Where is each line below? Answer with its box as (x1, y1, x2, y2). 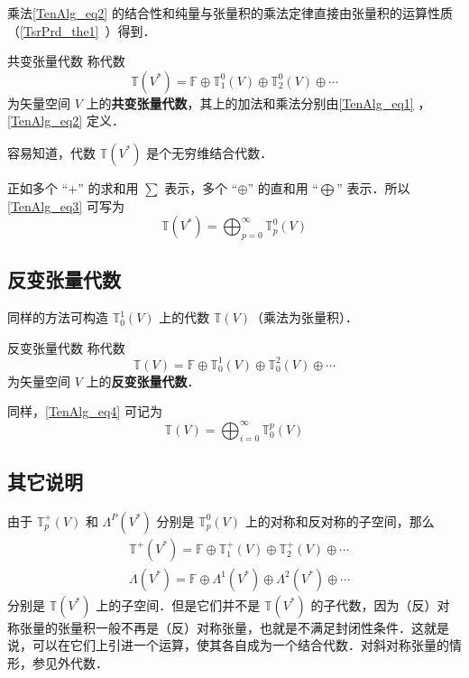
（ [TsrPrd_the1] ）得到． (7, 21, 156, 40)
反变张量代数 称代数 (7, 338, 125, 357)
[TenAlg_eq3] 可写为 (7, 196, 124, 215)
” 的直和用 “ (247, 178, 318, 197)
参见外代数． (32, 653, 108, 672)
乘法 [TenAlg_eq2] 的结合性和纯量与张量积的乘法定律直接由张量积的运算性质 (7, 4, 453, 22)
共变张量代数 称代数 (7, 51, 125, 70)
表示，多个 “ (164, 178, 238, 197)
